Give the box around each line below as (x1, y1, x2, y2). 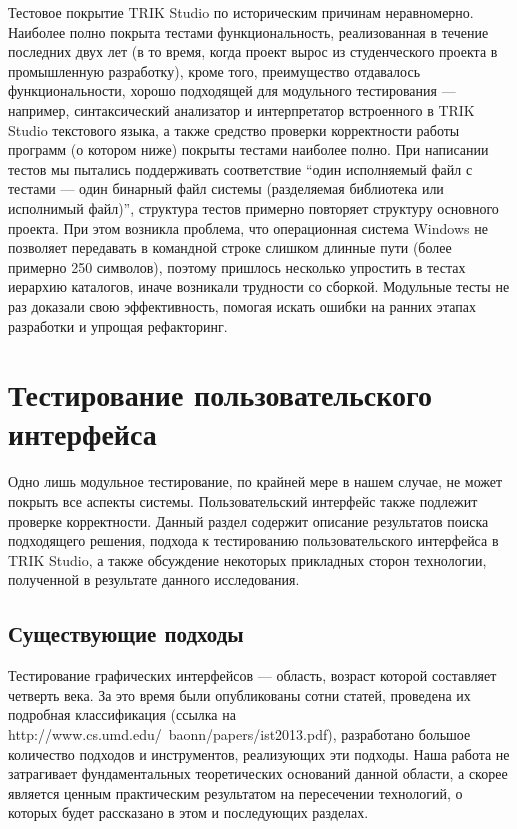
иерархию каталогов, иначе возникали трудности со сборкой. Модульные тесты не (8, 276, 510, 297)
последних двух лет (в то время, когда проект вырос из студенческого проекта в (8, 41, 498, 62)
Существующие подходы (8, 618, 244, 649)
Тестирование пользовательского (8, 374, 433, 415)
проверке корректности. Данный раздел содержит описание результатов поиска (8, 510, 489, 531)
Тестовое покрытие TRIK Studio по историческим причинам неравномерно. (8, 2, 474, 22)
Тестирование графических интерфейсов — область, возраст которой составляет (8, 665, 497, 686)
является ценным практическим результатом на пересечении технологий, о (8, 782, 463, 803)
